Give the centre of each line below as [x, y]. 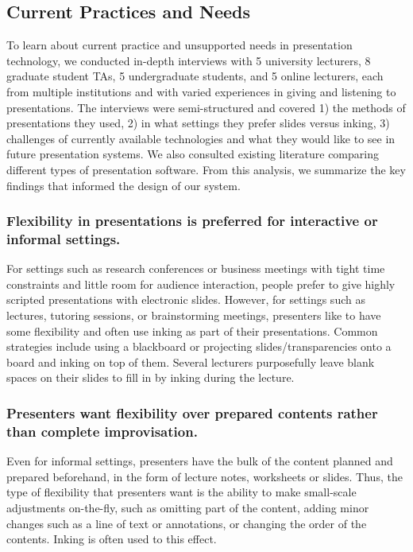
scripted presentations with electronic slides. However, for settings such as [186, 299]
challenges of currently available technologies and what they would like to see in [201, 138]
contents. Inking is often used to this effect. [112, 539]
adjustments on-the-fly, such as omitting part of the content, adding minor [188, 507]
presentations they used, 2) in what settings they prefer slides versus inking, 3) [198, 123]
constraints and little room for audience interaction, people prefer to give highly [201, 284]
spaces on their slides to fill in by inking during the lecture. [151, 377]
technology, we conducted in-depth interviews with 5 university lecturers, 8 [189, 60]
